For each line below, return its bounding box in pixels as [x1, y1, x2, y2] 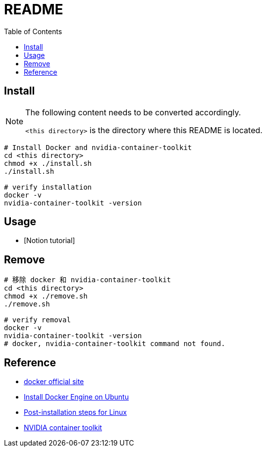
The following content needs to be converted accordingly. [25, 107, 241, 117]
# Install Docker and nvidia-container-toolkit [4, 143, 192, 151]
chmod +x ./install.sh [4, 159, 92, 167]
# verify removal [4, 316, 71, 324]
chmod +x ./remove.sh [4, 292, 88, 301]
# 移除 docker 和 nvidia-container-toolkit [4, 276, 171, 284]
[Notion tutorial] [24, 236, 75, 245]
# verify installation [4, 183, 92, 191]
